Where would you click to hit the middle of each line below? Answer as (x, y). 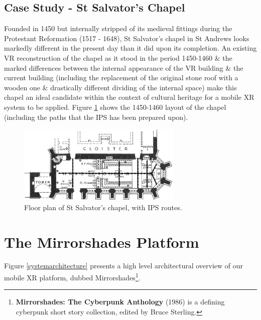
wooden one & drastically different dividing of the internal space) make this (120, 87)
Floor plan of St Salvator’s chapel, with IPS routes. (103, 207)
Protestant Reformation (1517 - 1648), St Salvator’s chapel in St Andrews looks (127, 38)
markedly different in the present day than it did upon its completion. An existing (130, 48)
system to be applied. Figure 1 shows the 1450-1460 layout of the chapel (115, 107)
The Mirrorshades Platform (102, 242)
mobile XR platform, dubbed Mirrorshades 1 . (72, 277)
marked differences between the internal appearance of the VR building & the (124, 67)
